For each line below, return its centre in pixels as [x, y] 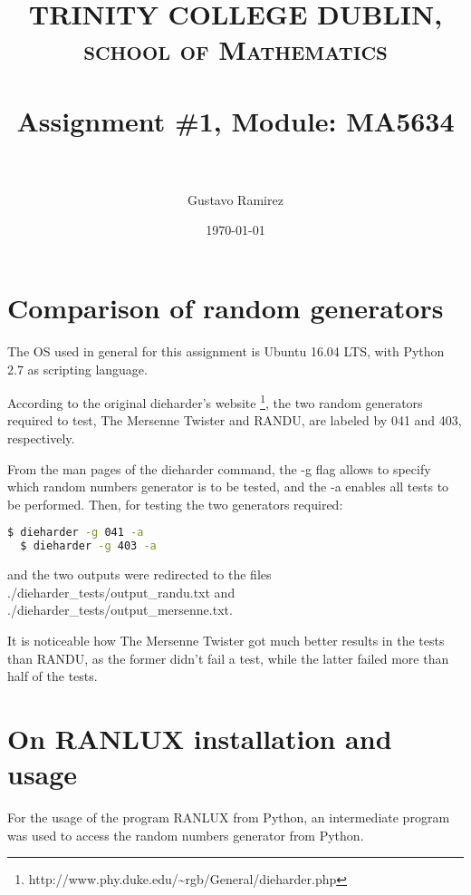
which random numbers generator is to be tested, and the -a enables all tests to [228, 486]
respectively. [41, 438]
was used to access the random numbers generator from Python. [186, 835]
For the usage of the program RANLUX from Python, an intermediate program [229, 817]
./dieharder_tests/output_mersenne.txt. [120, 610]
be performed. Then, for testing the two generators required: [175, 504]
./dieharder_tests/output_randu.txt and [121, 592]
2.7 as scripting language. [77, 369]
